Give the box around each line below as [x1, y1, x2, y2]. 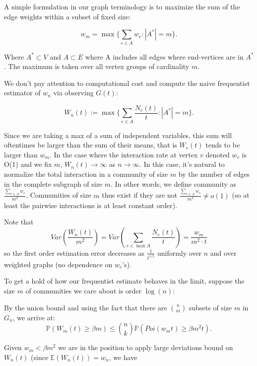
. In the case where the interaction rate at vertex [49, 149, 198, 159]
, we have [109, 352, 137, 362]
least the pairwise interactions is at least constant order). [4, 200, 178, 210]
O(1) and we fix [4, 159, 52, 169]
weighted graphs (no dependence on [4, 259, 113, 269]
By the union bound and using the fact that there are [4, 302, 167, 312]
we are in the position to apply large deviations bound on [58, 342, 233, 353]
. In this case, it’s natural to [139, 159, 225, 169]
